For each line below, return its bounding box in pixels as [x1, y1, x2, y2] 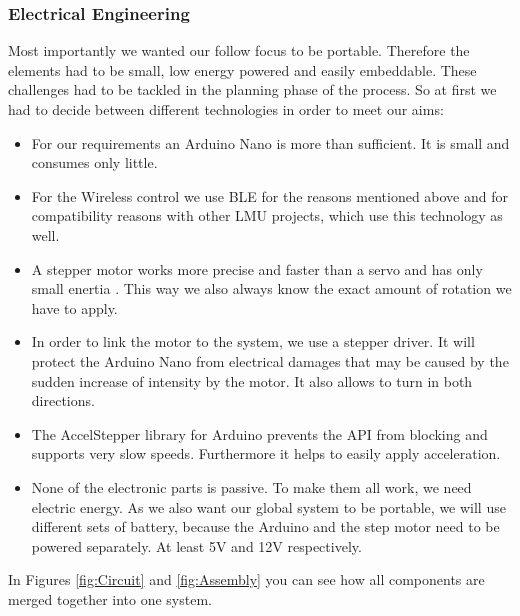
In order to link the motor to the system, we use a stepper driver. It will [31, 331, 475, 352]
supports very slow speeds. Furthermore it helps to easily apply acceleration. [31, 443, 501, 464]
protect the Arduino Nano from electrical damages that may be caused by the [31, 350, 509, 371]
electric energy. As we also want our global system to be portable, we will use [31, 496, 506, 517]
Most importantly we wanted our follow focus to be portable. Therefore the [8, 40, 470, 61]
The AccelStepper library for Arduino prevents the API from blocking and [31, 423, 488, 444]
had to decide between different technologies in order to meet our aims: [8, 99, 444, 119]
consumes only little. [31, 152, 158, 173]
